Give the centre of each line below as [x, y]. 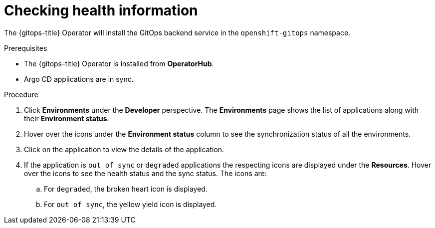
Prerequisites [26, 48]
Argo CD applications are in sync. [79, 79]
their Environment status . [67, 118]
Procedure [21, 94]
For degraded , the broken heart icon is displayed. [126, 189]
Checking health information [101, 10]
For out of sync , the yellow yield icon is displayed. [130, 204]
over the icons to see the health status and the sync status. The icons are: [145, 173]
